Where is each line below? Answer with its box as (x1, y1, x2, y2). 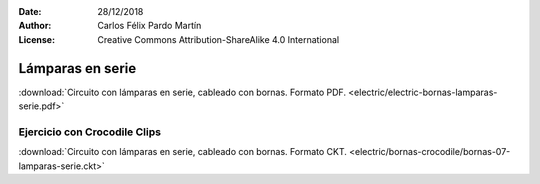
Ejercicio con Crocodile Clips (18, 125, 162, 139)
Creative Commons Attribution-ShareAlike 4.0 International (97, 33, 340, 45)
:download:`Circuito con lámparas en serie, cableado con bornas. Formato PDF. (18, 86, 347, 98)
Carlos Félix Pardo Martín (97, 20, 202, 32)
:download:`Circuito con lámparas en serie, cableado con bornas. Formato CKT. (18, 146, 347, 158)
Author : (18, 20, 52, 32)
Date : (18, 6, 42, 17)
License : (18, 33, 55, 45)
